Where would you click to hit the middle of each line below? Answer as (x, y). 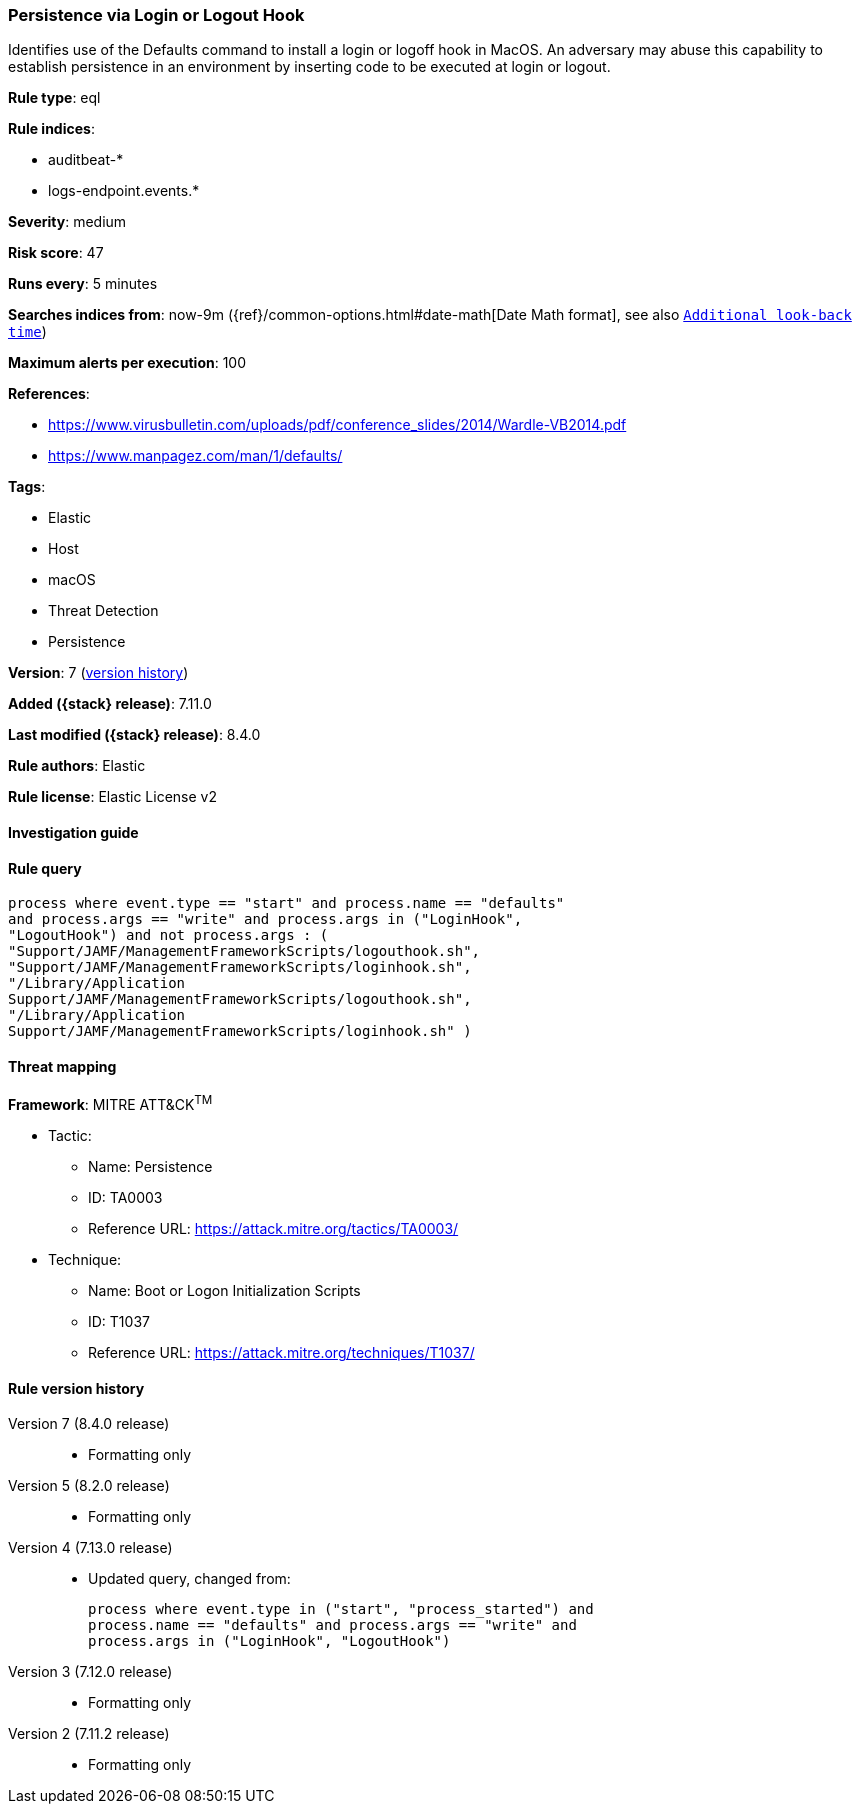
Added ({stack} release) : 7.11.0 (110, 704)
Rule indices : (51, 129)
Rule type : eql (54, 98)
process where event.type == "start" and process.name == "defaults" (286, 903)
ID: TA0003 (125, 1198)
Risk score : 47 (56, 253)
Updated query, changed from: (189, 1579)
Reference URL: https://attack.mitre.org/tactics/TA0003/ (273, 1229)
